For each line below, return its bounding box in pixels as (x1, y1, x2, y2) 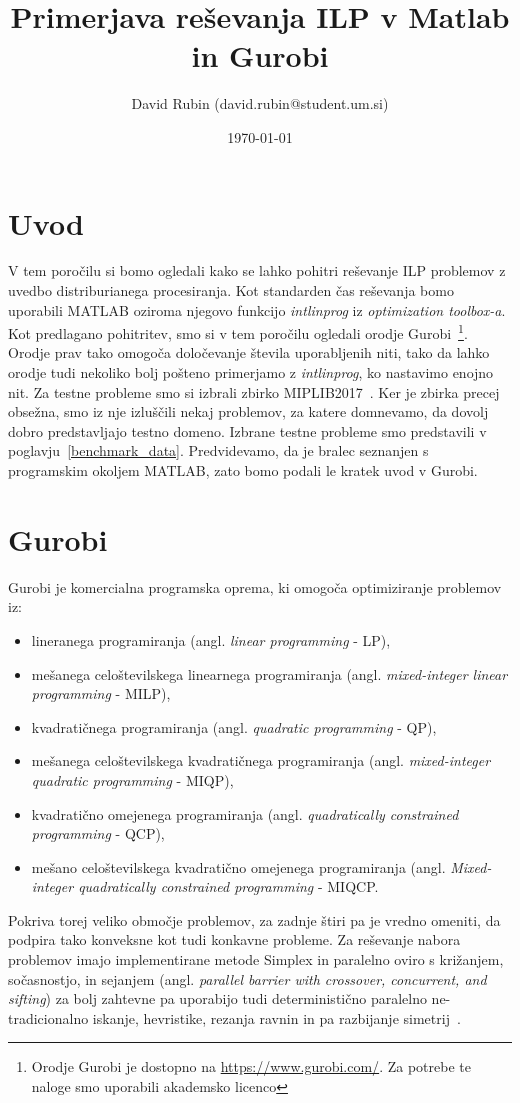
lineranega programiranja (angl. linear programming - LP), (31, 629, 391, 650)
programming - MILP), (31, 683, 171, 704)
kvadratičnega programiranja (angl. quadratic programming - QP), (31, 716, 437, 737)
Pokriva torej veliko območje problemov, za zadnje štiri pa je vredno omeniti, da (8, 909, 501, 930)
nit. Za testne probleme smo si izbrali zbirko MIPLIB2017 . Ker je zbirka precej (8, 381, 500, 402)
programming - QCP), (31, 823, 165, 844)
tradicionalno (8, 1007, 89, 1028)
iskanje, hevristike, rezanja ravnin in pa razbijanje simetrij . (92, 1007, 461, 1028)
